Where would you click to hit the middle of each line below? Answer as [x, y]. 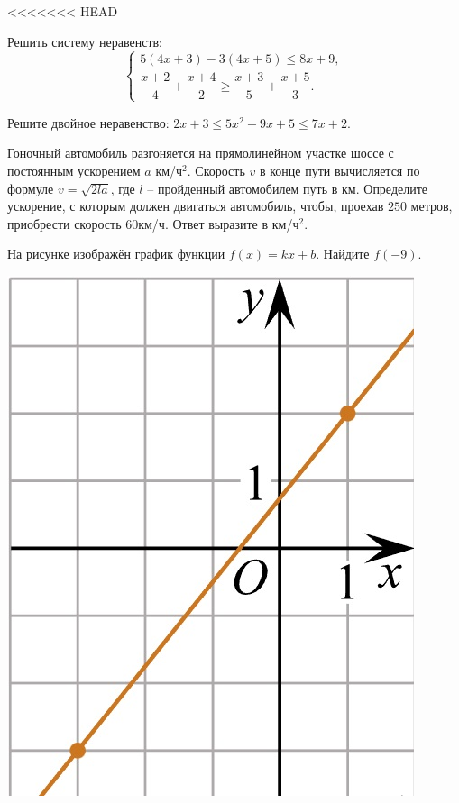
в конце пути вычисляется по [340, 170]
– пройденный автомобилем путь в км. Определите [288, 188]
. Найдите [343, 254]
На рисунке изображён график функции [116, 254]
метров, [431, 206]
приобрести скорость [64, 223]
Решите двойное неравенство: [88, 122]
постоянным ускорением [74, 170]
